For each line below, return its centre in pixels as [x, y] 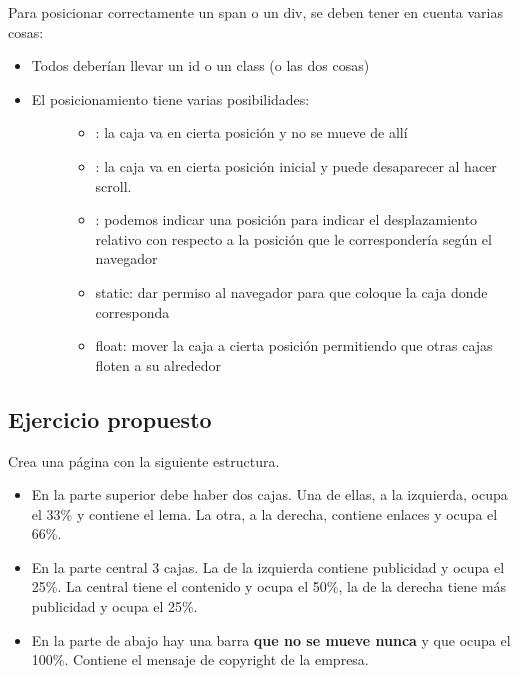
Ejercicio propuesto [110, 418]
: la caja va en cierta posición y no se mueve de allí [251, 132]
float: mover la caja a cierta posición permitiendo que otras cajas [294, 345]
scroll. [113, 185]
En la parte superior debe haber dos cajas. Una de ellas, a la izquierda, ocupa [269, 494]
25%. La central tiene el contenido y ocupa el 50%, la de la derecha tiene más [269, 586]
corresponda [132, 311]
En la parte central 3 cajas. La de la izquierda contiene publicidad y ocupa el [268, 566]
